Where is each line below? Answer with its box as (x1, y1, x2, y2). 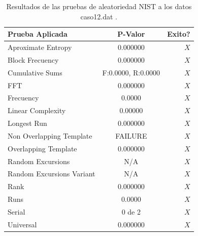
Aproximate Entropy (8, 42, 72, 53)
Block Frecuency (8, 54, 59, 65)
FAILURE (115, 130, 147, 141)
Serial (8, 206, 25, 217)
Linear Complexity (8, 105, 66, 116)
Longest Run (8, 118, 47, 128)
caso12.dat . (80, 11, 117, 21)
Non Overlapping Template (8, 130, 92, 141)
